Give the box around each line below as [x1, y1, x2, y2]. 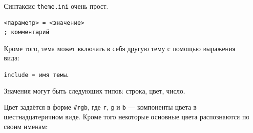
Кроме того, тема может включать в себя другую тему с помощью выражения [4, 43, 236, 53]
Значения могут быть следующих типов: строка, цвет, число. [4, 85, 185, 95]
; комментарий [4, 29, 50, 36]
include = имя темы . [4, 69, 69, 79]
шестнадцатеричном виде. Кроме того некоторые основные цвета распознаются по [4, 111, 250, 121]
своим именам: [4, 121, 48, 131]
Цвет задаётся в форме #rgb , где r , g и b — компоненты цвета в [4, 102, 197, 112]
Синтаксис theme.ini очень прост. [4, 1, 108, 11]
